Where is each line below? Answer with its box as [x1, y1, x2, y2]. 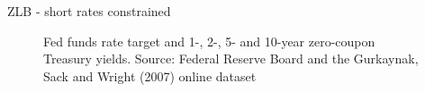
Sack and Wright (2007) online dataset [43, 66, 257, 85]
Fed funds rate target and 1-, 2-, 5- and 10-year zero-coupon [43, 31, 375, 50]
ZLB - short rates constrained [7, 2, 171, 20]
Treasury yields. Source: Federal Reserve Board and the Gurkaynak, [43, 49, 419, 68]
